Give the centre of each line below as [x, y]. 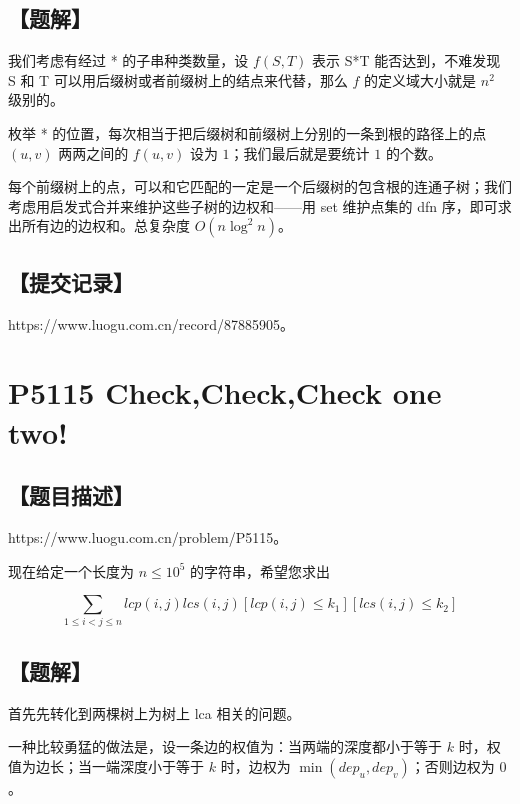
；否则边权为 [452, 765]
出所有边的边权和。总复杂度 [99, 225]
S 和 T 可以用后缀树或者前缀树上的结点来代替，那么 [178, 79]
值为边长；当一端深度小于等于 [106, 765]
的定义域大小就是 [420, 79]
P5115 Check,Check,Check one [225, 392]
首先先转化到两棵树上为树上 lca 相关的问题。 [154, 712]
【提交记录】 [71, 281]
